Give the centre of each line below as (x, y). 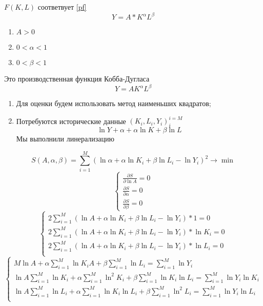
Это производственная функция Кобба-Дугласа (77, 79)
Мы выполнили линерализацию (65, 139)
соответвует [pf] (62, 7)
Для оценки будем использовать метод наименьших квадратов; (114, 103)
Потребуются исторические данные (71, 121)
